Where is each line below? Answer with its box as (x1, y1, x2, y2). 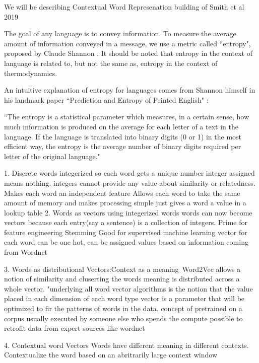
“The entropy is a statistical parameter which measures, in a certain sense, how (4, 111, 249, 122)
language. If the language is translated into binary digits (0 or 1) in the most (4, 131, 242, 141)
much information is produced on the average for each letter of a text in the (4, 121, 238, 131)
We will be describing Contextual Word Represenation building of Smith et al (4, 2, 244, 12)
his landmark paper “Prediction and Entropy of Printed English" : (4, 94, 209, 105)
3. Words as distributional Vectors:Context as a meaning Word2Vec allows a (4, 263, 241, 274)
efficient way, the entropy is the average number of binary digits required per (4, 141, 241, 152)
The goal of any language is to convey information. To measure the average (4, 28, 236, 39)
